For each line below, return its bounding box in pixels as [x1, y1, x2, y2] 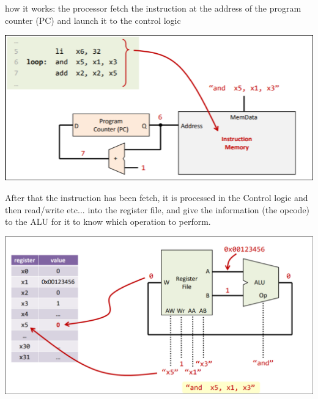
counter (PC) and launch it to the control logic [5, 13, 181, 26]
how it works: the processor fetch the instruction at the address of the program [5, 2, 301, 14]
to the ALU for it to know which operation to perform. [5, 215, 211, 228]
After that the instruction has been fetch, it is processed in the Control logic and [5, 191, 308, 203]
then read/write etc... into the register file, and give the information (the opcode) [5, 203, 310, 216]
